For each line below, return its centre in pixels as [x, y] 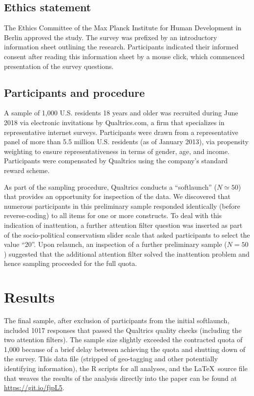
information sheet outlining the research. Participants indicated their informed [121, 47]
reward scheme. [27, 170]
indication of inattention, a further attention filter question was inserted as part [123, 225]
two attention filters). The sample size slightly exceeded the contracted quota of [123, 340]
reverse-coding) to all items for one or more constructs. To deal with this [113, 215]
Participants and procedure [74, 92]
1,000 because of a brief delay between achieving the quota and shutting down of [125, 349]
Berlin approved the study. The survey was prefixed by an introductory [111, 37]
